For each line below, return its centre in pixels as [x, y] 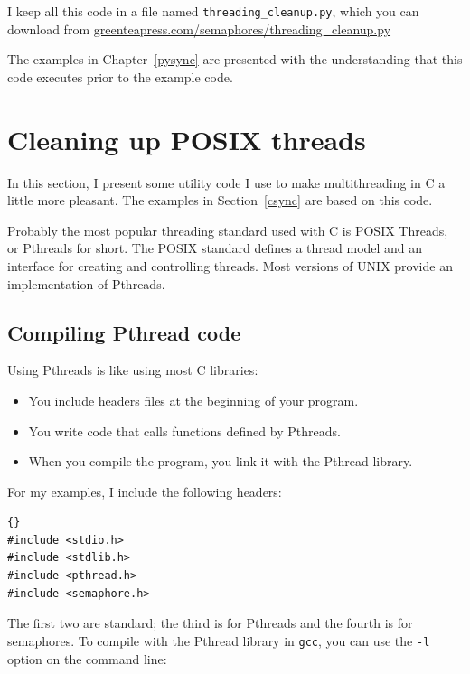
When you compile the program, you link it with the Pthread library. [221, 461]
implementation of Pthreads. [86, 283]
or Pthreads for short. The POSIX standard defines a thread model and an [215, 248]
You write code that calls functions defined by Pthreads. [184, 431]
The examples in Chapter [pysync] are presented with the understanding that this [235, 59]
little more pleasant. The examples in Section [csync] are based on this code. [220, 200]
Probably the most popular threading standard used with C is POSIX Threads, [228, 230]
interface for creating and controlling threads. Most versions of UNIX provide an [230, 265]
